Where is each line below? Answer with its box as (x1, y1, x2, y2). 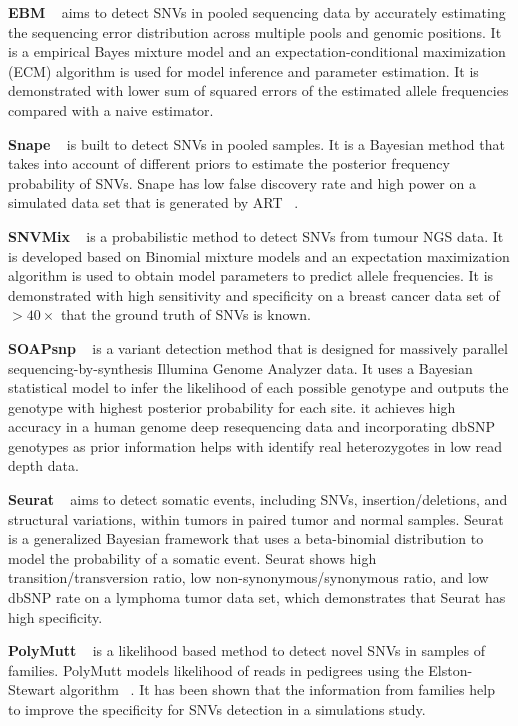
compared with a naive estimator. (8, 99, 214, 120)
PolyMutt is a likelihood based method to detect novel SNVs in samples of (8, 640, 486, 661)
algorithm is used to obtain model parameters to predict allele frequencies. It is (8, 265, 494, 286)
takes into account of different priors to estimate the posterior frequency (8, 153, 450, 174)
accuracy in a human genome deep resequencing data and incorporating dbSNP (8, 416, 495, 437)
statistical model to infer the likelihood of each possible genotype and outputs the (8, 377, 509, 398)
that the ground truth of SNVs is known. (60, 304, 311, 325)
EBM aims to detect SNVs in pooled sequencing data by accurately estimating (8, 2, 506, 22)
